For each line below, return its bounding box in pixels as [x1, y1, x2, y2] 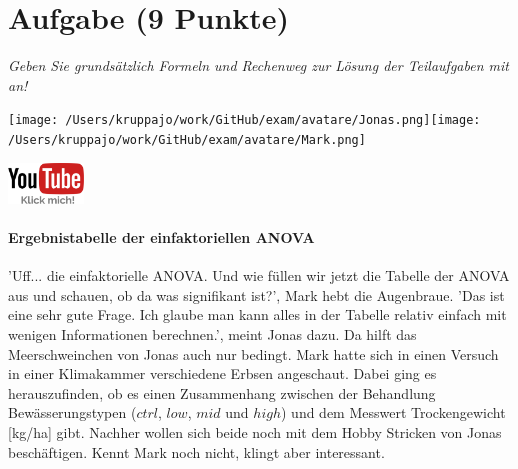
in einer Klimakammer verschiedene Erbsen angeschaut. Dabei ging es [8, 363, 437, 384]
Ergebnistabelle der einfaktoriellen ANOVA [8, 227, 315, 248]
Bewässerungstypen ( [8, 402, 137, 423]
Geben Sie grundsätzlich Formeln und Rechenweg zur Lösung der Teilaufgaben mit [8, 55, 509, 76]
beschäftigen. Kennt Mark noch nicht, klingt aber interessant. [8, 441, 385, 462]
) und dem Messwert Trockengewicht [280, 402, 506, 423]
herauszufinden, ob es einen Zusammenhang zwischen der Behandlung [8, 382, 436, 403]
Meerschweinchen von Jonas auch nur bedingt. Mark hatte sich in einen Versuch [8, 343, 499, 364]
